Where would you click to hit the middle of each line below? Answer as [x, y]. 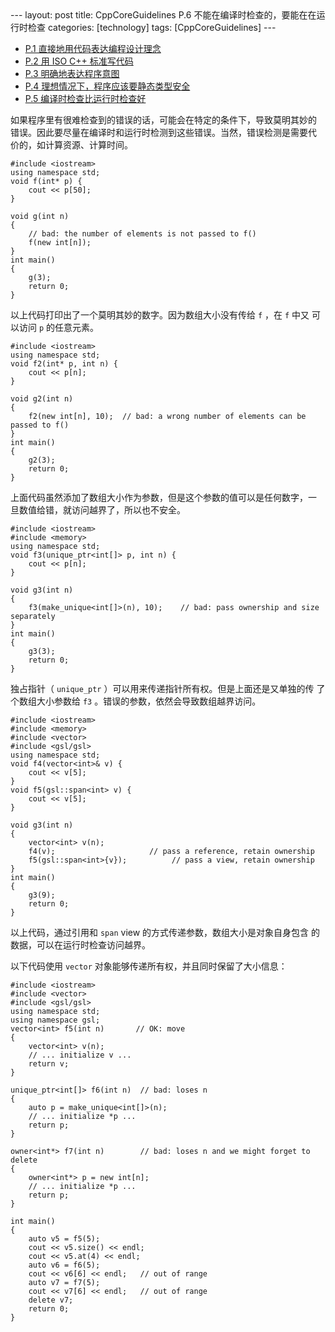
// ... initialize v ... [80, 1055]
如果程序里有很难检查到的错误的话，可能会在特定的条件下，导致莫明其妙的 [163, 120]
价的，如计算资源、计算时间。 [71, 145]
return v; [49, 1064]
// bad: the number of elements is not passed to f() [142, 234]
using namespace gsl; [55, 1020]
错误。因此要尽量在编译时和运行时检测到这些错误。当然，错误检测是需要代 [163, 132]
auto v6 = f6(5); [64, 1265]
